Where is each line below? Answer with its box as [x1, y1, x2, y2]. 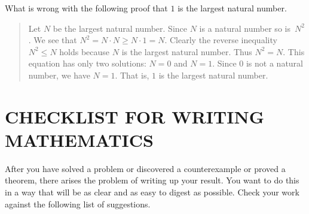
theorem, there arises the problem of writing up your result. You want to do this [5, 174, 299, 186]
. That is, [115, 68, 149, 81]
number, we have [28, 68, 90, 81]
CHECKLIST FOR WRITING [5, 104, 264, 128]
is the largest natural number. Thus [121, 45, 252, 58]
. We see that [28, 34, 77, 46]
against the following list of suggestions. [5, 197, 151, 210]
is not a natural [246, 57, 303, 70]
